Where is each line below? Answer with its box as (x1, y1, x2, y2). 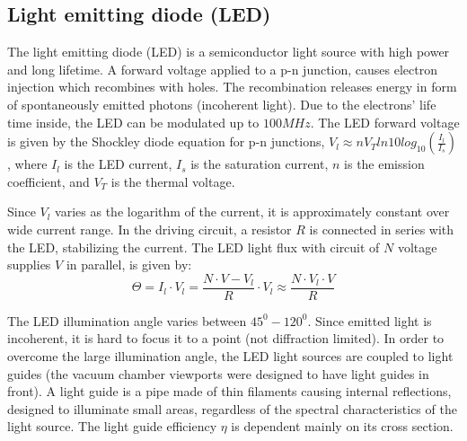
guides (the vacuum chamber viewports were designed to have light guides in (7, 364, 429, 383)
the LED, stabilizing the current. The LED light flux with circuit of (7, 237, 380, 256)
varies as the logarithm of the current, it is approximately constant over (55, 202, 450, 221)
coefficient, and (7, 172, 90, 190)
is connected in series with (309, 219, 454, 238)
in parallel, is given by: (66, 255, 192, 274)
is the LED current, (64, 154, 172, 173)
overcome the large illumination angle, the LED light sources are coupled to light (7, 346, 454, 365)
